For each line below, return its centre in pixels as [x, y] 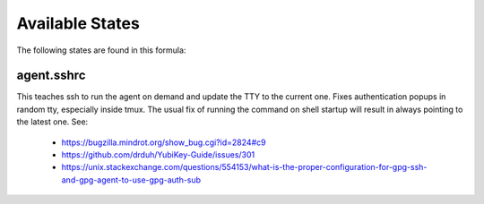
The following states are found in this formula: [101, 50]
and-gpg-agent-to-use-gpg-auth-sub [131, 180]
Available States [78, 23]
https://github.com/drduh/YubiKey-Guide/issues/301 [158, 155]
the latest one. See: [52, 122]
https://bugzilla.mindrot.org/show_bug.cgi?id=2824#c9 [164, 142]
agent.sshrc [51, 76]
